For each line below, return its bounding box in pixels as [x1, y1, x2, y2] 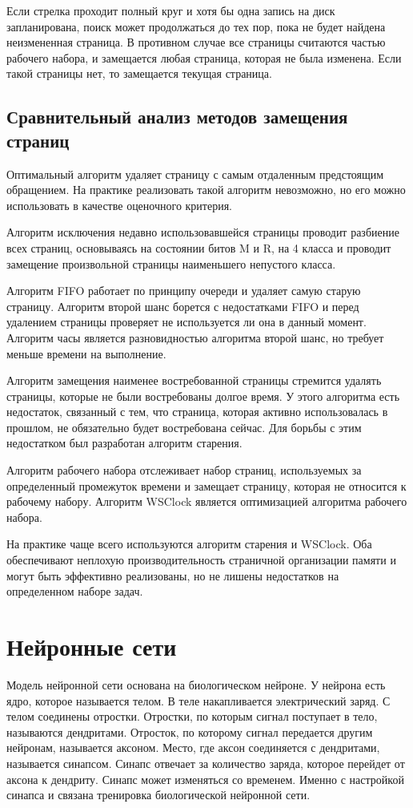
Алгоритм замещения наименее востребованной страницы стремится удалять [6, 372, 382, 389]
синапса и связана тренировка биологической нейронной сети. [6, 786, 311, 803]
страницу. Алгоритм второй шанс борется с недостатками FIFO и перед [6, 297, 359, 314]
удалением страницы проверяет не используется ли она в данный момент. [6, 313, 367, 330]
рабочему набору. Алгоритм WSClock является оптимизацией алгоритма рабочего [6, 493, 407, 510]
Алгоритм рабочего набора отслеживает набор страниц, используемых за [6, 462, 362, 479]
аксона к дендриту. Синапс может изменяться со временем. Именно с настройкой [6, 770, 404, 787]
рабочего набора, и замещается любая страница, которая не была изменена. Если [6, 49, 402, 66]
